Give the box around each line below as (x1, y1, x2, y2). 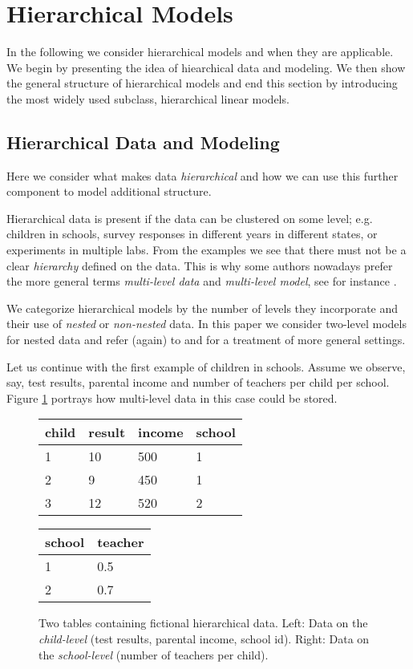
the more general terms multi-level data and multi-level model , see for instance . (6, 273, 397, 290)
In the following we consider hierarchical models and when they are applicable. (6, 43, 394, 60)
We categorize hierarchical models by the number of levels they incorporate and (6, 299, 399, 316)
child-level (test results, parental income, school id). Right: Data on (38, 630, 370, 647)
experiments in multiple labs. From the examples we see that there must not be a (6, 241, 407, 258)
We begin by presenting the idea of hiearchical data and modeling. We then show (6, 59, 406, 75)
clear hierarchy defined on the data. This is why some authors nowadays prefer (6, 257, 393, 274)
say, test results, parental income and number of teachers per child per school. (6, 374, 390, 391)
